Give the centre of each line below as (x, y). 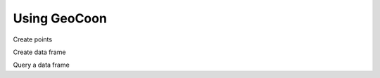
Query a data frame (41, 65)
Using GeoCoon (60, 18)
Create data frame (39, 52)
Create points (33, 39)
